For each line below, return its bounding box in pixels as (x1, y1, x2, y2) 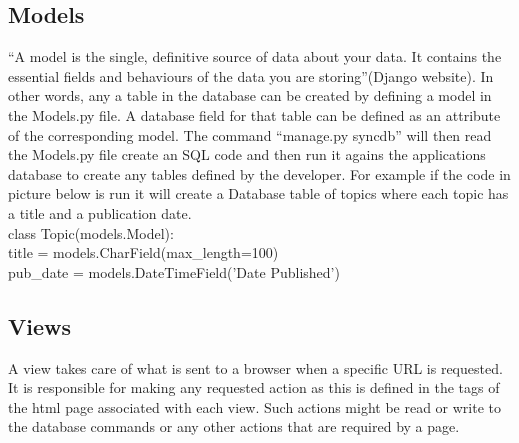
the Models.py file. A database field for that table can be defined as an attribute (8, 104, 501, 125)
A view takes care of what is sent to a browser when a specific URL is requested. (8, 357, 503, 378)
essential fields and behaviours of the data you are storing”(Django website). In (8, 65, 494, 86)
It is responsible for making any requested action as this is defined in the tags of (8, 377, 500, 398)
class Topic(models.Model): (8, 222, 174, 243)
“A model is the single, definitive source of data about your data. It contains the (8, 46, 502, 67)
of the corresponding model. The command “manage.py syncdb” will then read (8, 124, 492, 145)
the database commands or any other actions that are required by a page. (8, 416, 460, 437)
